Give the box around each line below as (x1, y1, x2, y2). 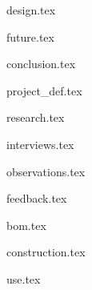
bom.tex (6, 216, 46, 233)
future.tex (6, 28, 54, 45)
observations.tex (6, 163, 86, 179)
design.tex (6, 2, 56, 18)
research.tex (6, 109, 65, 126)
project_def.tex (6, 82, 82, 99)
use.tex (6, 270, 41, 287)
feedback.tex (6, 190, 67, 207)
